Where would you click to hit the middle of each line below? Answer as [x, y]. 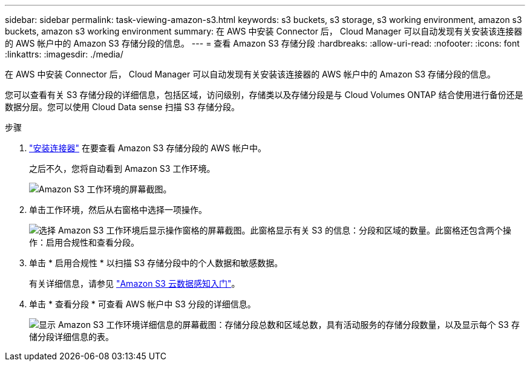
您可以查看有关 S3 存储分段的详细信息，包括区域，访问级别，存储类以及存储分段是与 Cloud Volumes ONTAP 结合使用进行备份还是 [264, 95]
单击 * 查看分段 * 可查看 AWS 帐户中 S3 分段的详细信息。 [142, 304]
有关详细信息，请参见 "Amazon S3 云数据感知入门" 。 [135, 283]
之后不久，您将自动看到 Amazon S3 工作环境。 [122, 168]
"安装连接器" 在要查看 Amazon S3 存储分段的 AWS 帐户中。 [148, 148]
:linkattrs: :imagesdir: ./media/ [64, 54]
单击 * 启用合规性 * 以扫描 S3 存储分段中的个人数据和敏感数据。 [156, 263]
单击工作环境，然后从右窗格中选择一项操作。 [118, 210]
